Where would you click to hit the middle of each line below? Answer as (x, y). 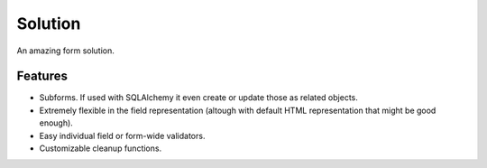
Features (42, 76)
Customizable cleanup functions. (101, 148)
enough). (56, 123)
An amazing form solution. (65, 51)
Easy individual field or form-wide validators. (122, 135)
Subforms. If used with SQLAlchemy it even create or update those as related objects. (198, 98)
